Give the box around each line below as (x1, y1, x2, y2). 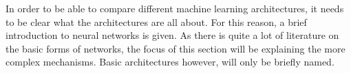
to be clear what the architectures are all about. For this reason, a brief (6, 14, 307, 29)
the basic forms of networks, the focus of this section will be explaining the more (6, 41, 345, 55)
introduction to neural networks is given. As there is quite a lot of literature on (6, 28, 339, 42)
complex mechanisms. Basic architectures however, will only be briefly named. (6, 55, 334, 69)
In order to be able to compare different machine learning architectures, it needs (6, 1, 344, 15)
